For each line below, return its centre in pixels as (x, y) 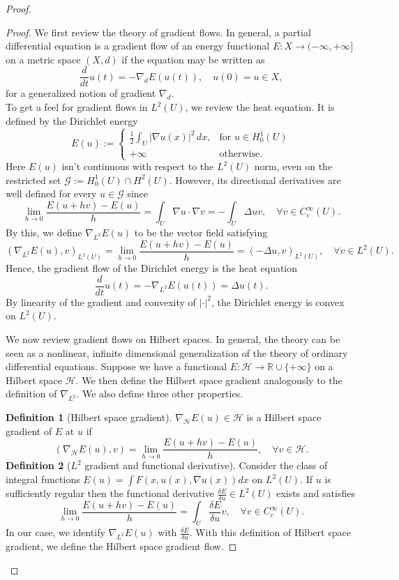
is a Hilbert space (284, 417)
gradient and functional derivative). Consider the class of (206, 465)
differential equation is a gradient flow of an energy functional (138, 46)
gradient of (29, 430)
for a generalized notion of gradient (81, 93)
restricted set (33, 180)
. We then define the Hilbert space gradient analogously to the (209, 380)
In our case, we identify (55, 532)
